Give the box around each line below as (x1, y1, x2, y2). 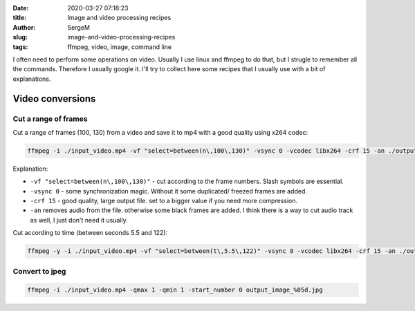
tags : (12, 42, 28, 51)
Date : (12, 4, 29, 12)
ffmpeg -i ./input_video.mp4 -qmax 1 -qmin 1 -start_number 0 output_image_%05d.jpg (27, 286, 323, 294)
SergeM (67, 23, 90, 31)
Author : (12, 23, 36, 31)
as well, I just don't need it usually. (30, 216, 128, 224)
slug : (12, 33, 28, 41)
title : (12, 14, 27, 22)
